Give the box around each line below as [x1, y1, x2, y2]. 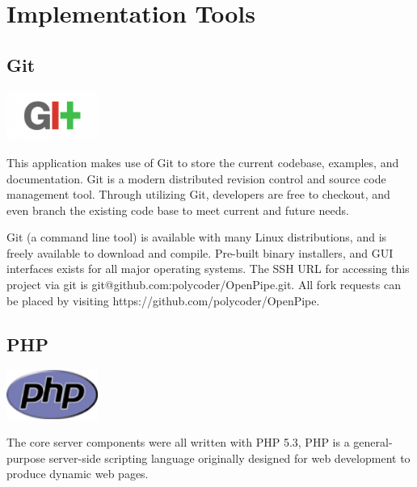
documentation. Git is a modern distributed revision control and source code [6, 170, 386, 187]
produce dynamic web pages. [6, 465, 149, 482]
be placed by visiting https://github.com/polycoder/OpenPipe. [6, 292, 320, 309]
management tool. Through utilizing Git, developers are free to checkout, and [6, 186, 390, 203]
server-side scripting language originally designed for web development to [48, 449, 411, 466]
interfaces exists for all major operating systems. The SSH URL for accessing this [6, 260, 410, 277]
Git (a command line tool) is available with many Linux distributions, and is [6, 229, 387, 246]
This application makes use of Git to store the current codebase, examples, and [6, 153, 399, 170]
